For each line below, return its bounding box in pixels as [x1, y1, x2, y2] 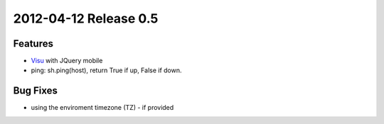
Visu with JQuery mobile [31, 57, 103, 65]
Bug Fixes [13, 85, 58, 97]
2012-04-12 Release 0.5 [13, 11, 159, 26]
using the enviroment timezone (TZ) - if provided [31, 103, 174, 112]
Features [13, 38, 53, 50]
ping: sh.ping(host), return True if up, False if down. [31, 66, 182, 74]
